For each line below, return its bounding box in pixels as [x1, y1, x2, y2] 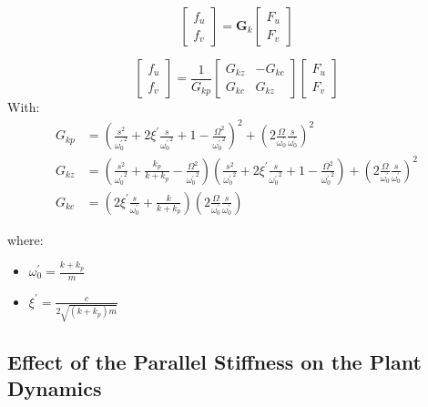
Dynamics [7, 374, 102, 402]
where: [7, 229, 44, 249]
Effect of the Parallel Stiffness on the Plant [7, 347, 422, 375]
